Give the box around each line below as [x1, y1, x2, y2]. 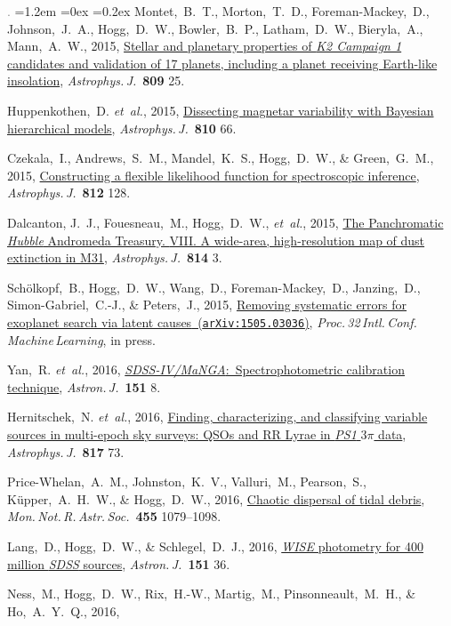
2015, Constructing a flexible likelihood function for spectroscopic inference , [7, 165, 420, 184]
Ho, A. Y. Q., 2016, [7, 601, 120, 620]
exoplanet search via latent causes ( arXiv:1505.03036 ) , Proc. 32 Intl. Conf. [7, 312, 417, 331]
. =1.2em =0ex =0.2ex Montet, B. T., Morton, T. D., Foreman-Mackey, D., [7, 2, 430, 20]
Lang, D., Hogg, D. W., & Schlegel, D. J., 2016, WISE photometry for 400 [7, 536, 423, 555]
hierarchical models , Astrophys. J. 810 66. [7, 118, 237, 137]
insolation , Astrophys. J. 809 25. [7, 71, 185, 90]
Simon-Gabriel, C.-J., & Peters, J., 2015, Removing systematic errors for [7, 295, 407, 314]
